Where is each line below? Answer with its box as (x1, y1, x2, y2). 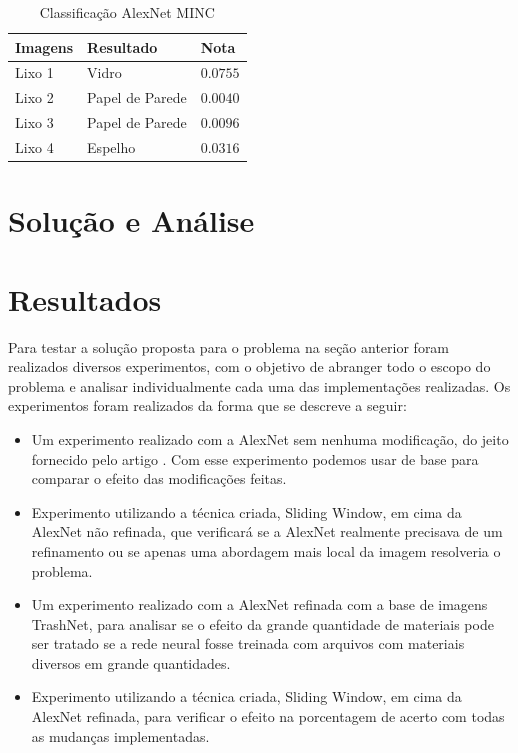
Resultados (8, 278, 162, 319)
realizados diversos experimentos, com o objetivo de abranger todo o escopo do (8, 356, 491, 377)
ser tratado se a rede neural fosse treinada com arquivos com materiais (31, 633, 465, 654)
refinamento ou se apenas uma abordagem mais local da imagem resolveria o (31, 540, 501, 561)
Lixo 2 (15, 87, 54, 108)
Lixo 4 (15, 136, 54, 157)
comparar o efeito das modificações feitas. (31, 468, 287, 489)
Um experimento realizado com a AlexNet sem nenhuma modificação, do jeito (31, 428, 509, 449)
